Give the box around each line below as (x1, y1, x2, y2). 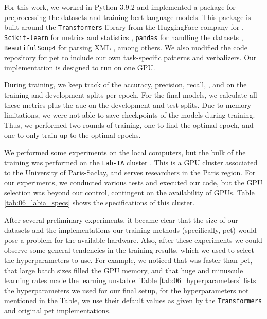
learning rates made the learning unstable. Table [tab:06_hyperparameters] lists (4, 275, 256, 286)
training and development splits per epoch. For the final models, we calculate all (4, 89, 257, 100)
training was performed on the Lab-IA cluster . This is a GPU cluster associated (4, 157, 258, 167)
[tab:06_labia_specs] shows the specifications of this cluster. (4, 197, 195, 208)
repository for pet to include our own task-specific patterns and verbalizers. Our (4, 52, 257, 63)
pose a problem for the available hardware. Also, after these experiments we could (4, 234, 262, 245)
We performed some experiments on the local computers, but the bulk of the (4, 146, 246, 157)
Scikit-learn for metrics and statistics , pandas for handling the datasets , (4, 31, 243, 42)
